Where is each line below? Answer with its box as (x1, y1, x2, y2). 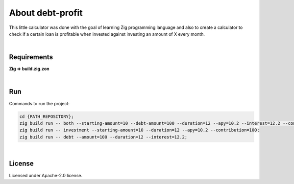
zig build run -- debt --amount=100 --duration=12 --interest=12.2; (19, 134, 188, 139)
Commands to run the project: (9, 100, 70, 106)
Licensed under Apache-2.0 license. (9, 172, 83, 178)
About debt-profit (9, 7, 83, 18)
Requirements (9, 53, 53, 61)
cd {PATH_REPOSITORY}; (19, 114, 74, 119)
